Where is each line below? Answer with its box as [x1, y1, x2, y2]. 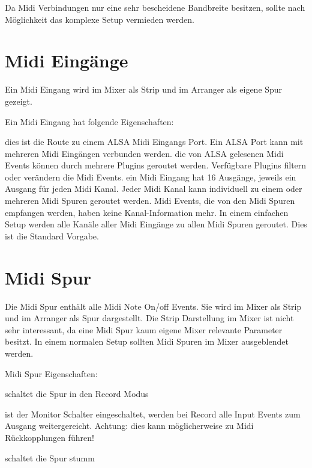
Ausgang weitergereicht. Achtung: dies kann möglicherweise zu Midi [5, 419, 254, 432]
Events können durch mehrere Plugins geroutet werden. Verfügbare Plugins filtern [5, 159, 307, 171]
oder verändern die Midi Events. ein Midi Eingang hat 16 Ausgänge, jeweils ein [5, 170, 296, 183]
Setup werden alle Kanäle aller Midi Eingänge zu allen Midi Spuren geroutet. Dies [5, 218, 307, 230]
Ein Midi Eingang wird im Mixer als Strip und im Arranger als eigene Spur [5, 83, 283, 96]
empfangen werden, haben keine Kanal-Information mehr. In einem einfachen [5, 206, 289, 218]
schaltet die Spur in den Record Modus [5, 387, 149, 400]
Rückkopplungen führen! [5, 431, 94, 443]
